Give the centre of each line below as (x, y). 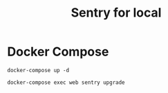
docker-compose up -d (38, 70)
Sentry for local (116, 13)
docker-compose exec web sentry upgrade (66, 82)
